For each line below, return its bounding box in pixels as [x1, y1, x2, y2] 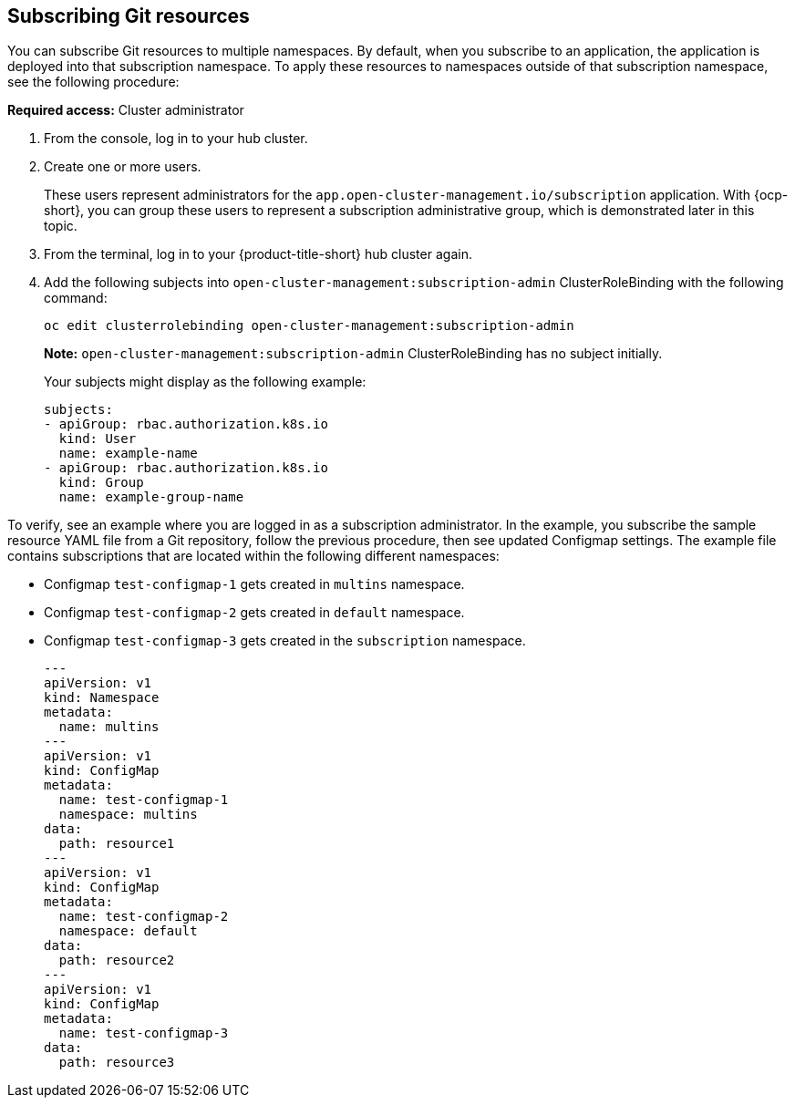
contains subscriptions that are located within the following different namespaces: [7, 548, 500, 564]
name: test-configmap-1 [58, 792, 229, 808]
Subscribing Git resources [7, 5, 250, 27]
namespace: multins [58, 807, 198, 822]
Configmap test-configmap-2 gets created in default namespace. [44, 604, 465, 621]
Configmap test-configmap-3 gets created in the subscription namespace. [44, 633, 526, 649]
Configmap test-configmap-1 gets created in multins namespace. [44, 576, 465, 593]
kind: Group [58, 475, 144, 491]
